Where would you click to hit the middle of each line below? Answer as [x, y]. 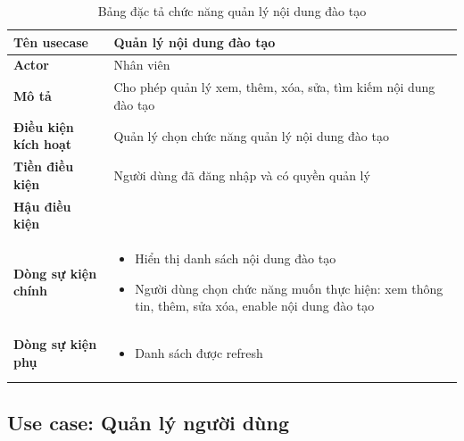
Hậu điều [42, 206]
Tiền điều [44, 166]
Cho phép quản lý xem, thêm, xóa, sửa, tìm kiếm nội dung [274, 87]
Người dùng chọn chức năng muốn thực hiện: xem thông [289, 288]
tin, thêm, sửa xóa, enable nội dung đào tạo [255, 306]
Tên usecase [51, 42]
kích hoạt [43, 144]
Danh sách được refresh [199, 353]
